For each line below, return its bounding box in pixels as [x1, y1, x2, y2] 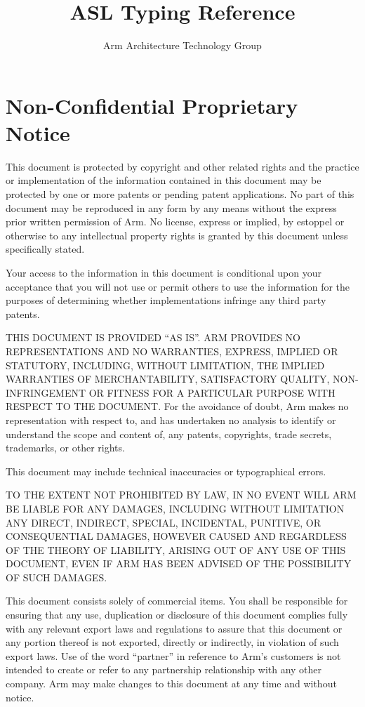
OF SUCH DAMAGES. [6, 569, 107, 584]
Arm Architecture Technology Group [103, 38, 262, 53]
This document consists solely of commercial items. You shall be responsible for [6, 593, 348, 608]
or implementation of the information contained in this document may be [6, 173, 321, 187]
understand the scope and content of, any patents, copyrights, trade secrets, [6, 426, 332, 441]
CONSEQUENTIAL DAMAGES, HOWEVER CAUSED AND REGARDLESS [6, 529, 347, 543]
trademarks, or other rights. [6, 440, 125, 455]
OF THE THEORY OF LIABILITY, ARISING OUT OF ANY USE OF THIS [6, 542, 346, 557]
